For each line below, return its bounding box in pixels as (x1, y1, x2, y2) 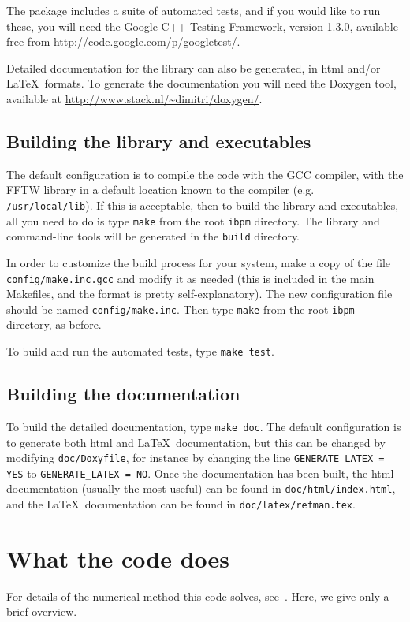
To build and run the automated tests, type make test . (6, 343, 274, 359)
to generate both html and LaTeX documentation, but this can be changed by (6, 434, 386, 450)
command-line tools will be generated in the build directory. (6, 228, 300, 244)
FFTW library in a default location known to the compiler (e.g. (6, 181, 315, 198)
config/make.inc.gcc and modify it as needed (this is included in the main (6, 270, 375, 286)
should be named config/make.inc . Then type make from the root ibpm (6, 300, 355, 317)
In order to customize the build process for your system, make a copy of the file (6, 254, 391, 270)
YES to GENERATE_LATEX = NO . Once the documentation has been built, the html (6, 464, 394, 481)
